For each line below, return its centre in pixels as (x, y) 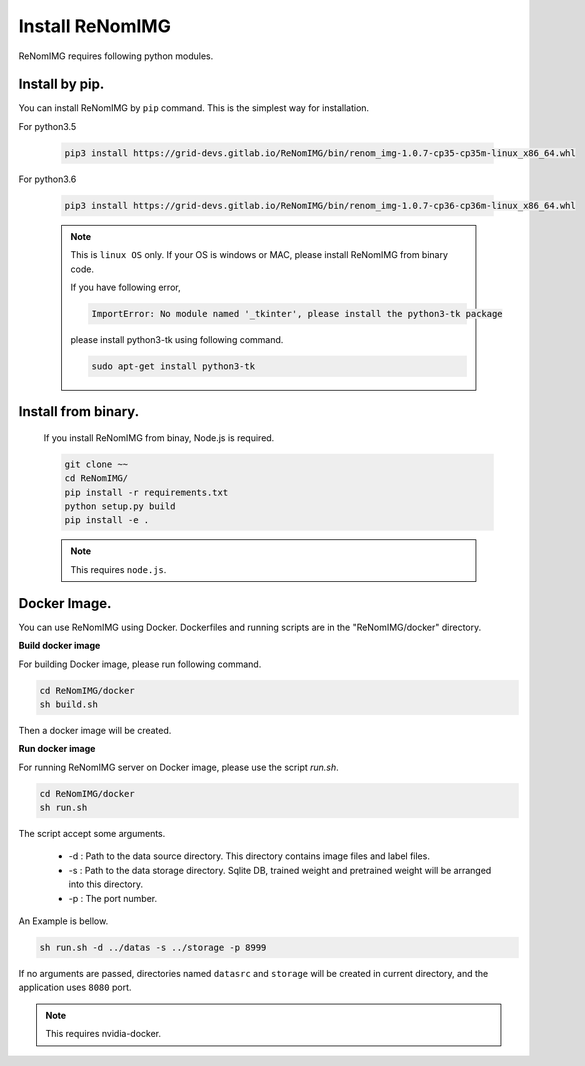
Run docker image (57, 749)
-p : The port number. (113, 898)
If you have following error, (125, 287)
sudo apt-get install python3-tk (173, 366)
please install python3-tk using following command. (177, 339)
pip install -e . (107, 520)
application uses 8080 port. (75, 987)
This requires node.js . (118, 569)
